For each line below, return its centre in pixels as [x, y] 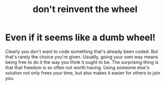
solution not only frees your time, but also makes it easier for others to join [83, 73]
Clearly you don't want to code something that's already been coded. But [82, 51]
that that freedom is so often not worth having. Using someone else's [77, 67]
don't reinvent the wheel [85, 9]
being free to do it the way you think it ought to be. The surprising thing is [82, 62]
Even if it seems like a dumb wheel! [80, 37]
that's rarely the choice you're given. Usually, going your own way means [82, 57]
